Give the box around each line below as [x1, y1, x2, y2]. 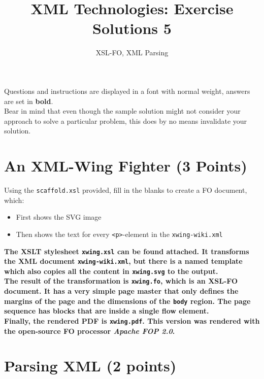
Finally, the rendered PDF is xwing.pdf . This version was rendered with [4, 315, 260, 326]
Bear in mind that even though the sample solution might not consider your [4, 106, 241, 116]
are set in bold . [4, 95, 53, 106]
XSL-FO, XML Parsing [95, 47, 169, 58]
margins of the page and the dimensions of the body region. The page [4, 295, 251, 306]
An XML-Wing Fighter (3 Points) [4, 155, 247, 176]
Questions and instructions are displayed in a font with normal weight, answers [4, 85, 250, 96]
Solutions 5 [92, 18, 172, 39]
